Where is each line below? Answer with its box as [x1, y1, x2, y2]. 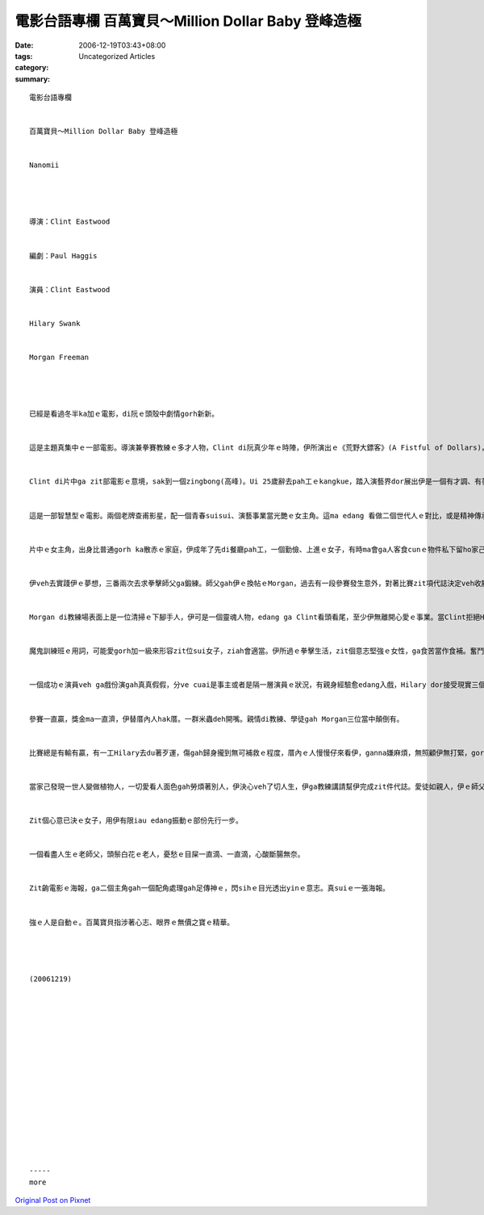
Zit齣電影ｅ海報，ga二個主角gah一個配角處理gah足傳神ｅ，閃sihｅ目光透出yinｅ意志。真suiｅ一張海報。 [29, 884, 390, 893]
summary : [15, 73, 51, 84]
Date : [15, 40, 34, 50]
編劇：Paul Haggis [29, 251, 98, 260]
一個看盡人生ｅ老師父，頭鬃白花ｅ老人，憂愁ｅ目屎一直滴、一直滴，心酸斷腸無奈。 [29, 850, 305, 859]
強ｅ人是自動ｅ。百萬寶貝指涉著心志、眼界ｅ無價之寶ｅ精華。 [29, 917, 234, 927]
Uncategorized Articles [78, 51, 156, 61]
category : [15, 63, 49, 73]
